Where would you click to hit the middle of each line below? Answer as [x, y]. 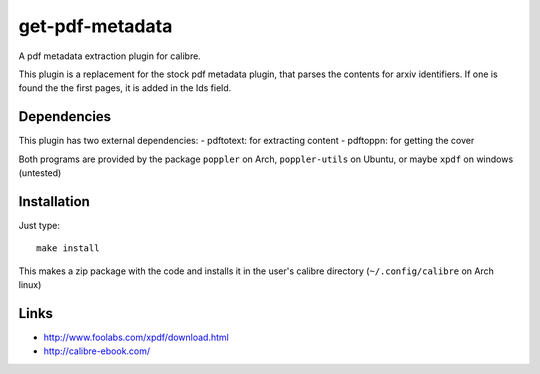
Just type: [39, 225]
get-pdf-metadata [95, 26]
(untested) [40, 173]
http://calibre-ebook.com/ [97, 351]
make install [68, 248]
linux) [30, 285]
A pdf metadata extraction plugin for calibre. [110, 56]
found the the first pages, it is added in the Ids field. [125, 88]
